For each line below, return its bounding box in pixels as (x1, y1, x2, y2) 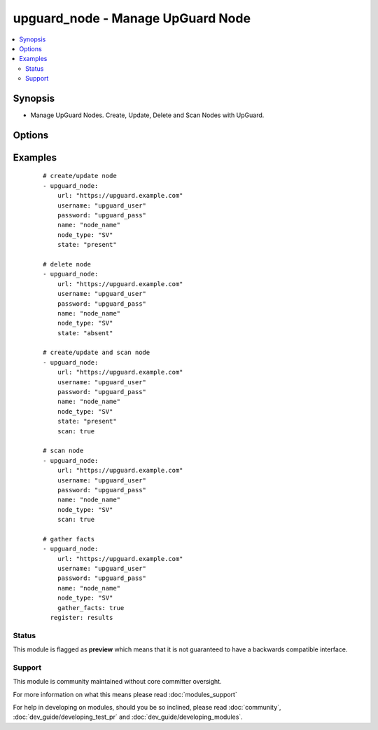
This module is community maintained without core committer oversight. (13, 677, 222, 686)
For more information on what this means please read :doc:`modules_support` (13, 690, 237, 698)
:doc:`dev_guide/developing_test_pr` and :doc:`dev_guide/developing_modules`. (13, 712, 243, 722)
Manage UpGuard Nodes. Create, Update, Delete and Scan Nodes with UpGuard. (30, 111, 265, 119)
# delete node (43, 260, 91, 268)
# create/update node (43, 172, 117, 180)
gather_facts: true (57, 604, 125, 611)
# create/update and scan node (43, 349, 150, 357)
